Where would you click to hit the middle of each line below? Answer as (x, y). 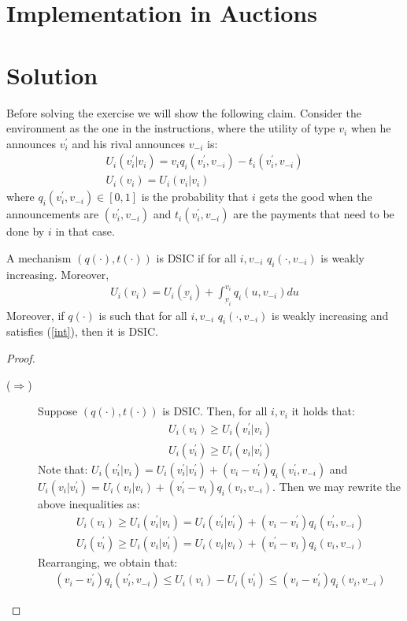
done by (26, 231)
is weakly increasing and (330, 315)
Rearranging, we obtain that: (108, 562)
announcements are (53, 214)
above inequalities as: (89, 503)
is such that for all (143, 315)
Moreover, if (35, 315)
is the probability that (195, 197)
